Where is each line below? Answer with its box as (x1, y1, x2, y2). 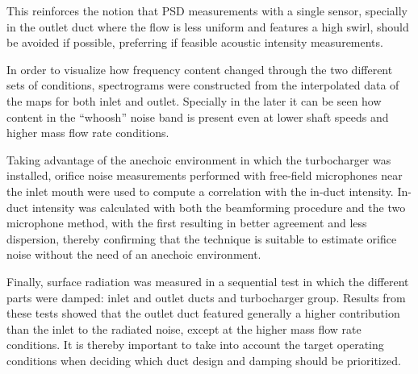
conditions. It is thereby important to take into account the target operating (6, 336, 384, 353)
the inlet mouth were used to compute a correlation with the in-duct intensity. (6, 182, 394, 199)
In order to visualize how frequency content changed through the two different (6, 60, 393, 77)
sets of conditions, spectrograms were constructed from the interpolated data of (6, 77, 399, 93)
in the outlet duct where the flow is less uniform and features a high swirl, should (6, 18, 409, 35)
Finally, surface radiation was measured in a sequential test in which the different (6, 272, 409, 289)
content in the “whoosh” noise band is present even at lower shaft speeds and (6, 108, 389, 125)
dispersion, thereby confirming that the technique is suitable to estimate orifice (6, 230, 397, 247)
